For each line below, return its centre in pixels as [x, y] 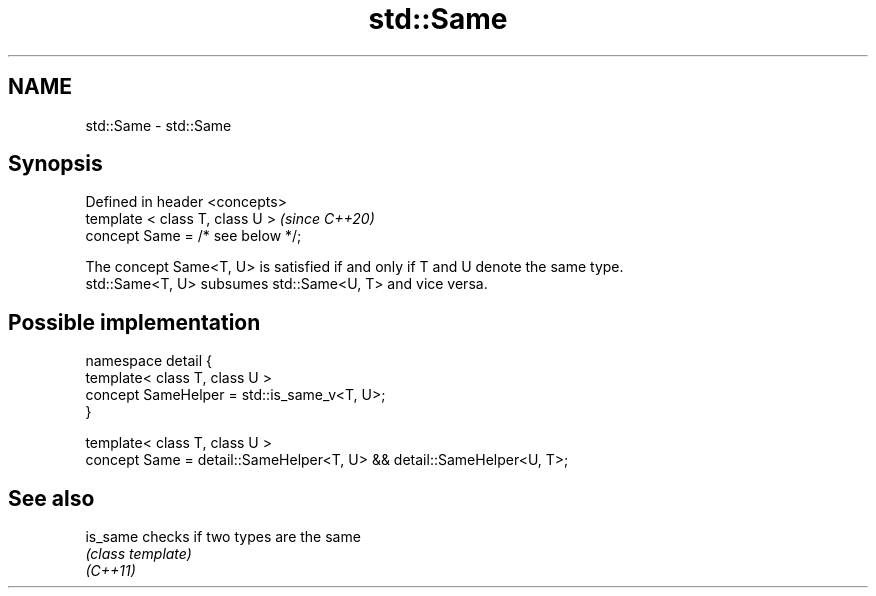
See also [51, 498]
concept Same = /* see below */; [193, 236]
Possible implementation [134, 322]
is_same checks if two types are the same [223, 537]
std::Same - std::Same [158, 125]
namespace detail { [148, 361]
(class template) [138, 554]
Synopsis [55, 164]
